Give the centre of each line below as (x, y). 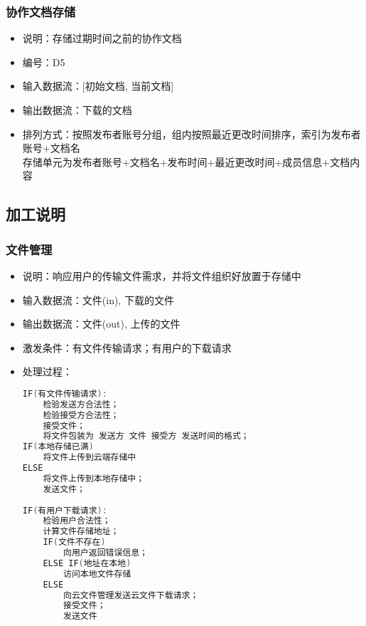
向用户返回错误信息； (106, 553)
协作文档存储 (41, 11)
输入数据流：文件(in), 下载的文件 (98, 299)
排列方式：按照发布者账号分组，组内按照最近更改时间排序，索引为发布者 (192, 134)
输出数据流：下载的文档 (77, 110)
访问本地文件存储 (97, 574)
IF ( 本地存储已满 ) (58, 447)
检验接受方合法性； (81, 415)
